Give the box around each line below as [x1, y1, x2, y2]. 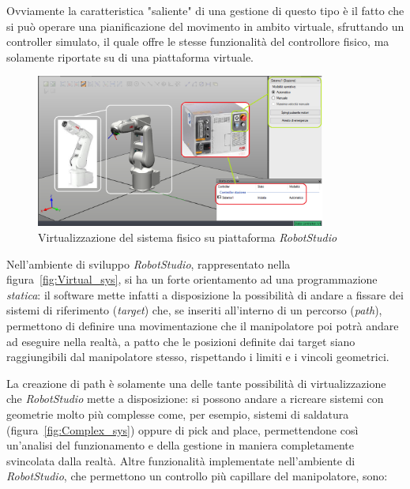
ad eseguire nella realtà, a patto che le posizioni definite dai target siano [6, 333, 355, 349]
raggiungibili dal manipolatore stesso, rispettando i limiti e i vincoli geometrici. [6, 348, 389, 365]
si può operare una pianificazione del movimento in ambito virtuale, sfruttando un [6, 17, 404, 34]
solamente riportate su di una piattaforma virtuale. [6, 48, 254, 65]
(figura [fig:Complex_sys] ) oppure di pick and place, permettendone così [6, 421, 359, 438]
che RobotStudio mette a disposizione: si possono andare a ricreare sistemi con [6, 390, 384, 407]
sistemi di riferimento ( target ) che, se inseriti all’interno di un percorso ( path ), [6, 302, 382, 318]
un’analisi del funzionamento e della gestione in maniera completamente [6, 437, 355, 453]
